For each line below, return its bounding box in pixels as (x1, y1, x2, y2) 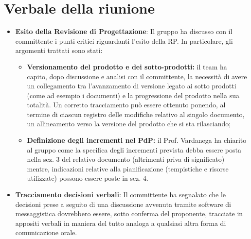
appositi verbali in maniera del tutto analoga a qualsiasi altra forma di (15, 218, 226, 228)
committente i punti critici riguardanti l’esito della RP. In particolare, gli (15, 35, 233, 46)
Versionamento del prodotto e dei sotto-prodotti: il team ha (27, 61, 227, 71)
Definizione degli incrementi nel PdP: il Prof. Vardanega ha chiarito (27, 135, 247, 145)
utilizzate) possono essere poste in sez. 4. (27, 173, 148, 183)
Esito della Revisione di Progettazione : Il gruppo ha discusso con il (15, 26, 233, 36)
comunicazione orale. (15, 227, 77, 238)
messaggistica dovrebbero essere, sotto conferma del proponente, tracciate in (15, 208, 243, 219)
